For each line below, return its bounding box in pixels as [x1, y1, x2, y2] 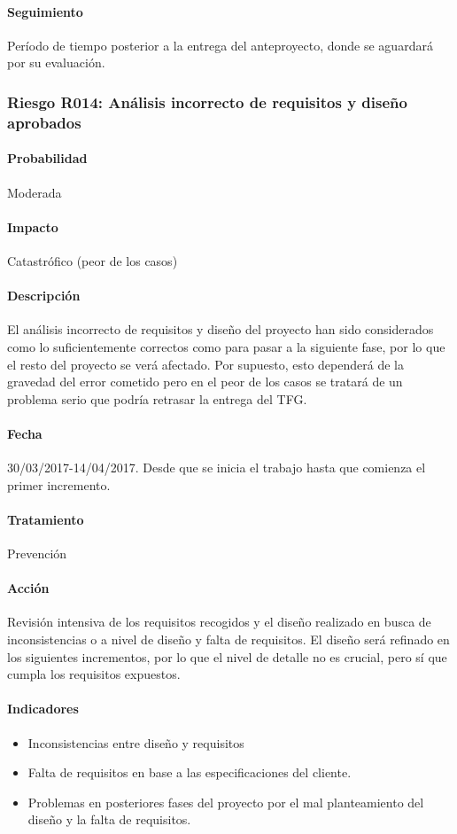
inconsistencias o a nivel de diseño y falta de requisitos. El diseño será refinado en [7, 630, 450, 649]
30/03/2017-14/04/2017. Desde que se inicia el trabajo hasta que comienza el [7, 458, 426, 477]
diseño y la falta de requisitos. [27, 810, 191, 829]
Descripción [7, 286, 81, 305]
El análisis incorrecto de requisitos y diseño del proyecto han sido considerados [7, 320, 434, 339]
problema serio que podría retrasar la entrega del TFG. [7, 389, 307, 408]
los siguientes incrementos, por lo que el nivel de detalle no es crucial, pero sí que [7, 647, 447, 666]
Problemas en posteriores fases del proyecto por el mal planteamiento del [27, 792, 424, 811]
